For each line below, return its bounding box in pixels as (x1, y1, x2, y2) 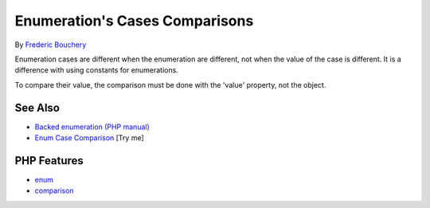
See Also (14, 100, 60, 115)
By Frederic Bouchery (14, 40, 87, 49)
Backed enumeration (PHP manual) (34, 122, 150, 131)
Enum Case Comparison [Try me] (34, 133, 145, 143)
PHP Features (14, 154, 84, 167)
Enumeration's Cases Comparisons (14, 12, 254, 29)
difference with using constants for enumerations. (14, 65, 178, 75)
